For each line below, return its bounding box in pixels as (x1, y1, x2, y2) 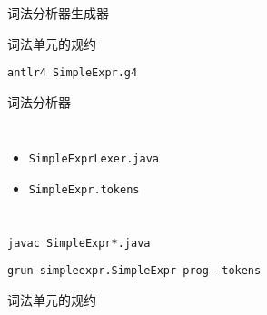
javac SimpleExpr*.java (7, 236, 151, 250)
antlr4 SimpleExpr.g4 (7, 66, 138, 80)
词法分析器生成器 (7, 4, 109, 22)
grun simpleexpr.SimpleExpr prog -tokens (7, 264, 262, 278)
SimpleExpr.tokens (28, 183, 140, 197)
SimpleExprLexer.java (28, 153, 159, 166)
